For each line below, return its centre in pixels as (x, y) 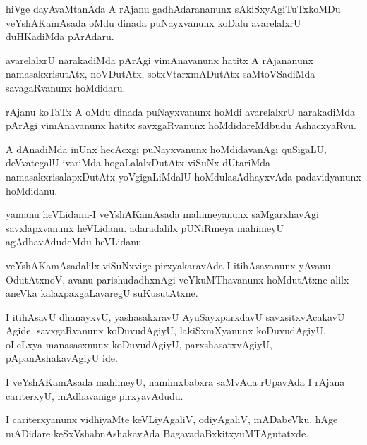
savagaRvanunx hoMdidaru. (66, 87)
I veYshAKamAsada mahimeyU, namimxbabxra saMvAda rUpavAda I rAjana (175, 382)
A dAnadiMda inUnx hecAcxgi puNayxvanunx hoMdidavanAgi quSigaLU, (166, 148)
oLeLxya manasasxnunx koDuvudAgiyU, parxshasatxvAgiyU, (139, 344)
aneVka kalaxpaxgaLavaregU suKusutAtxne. (102, 293)
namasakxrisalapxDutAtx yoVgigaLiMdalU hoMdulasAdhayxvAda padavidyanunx (183, 176)
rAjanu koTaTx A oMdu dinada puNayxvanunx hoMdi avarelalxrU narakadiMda (180, 111)
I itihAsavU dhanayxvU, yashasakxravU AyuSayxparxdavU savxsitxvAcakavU (175, 316)
